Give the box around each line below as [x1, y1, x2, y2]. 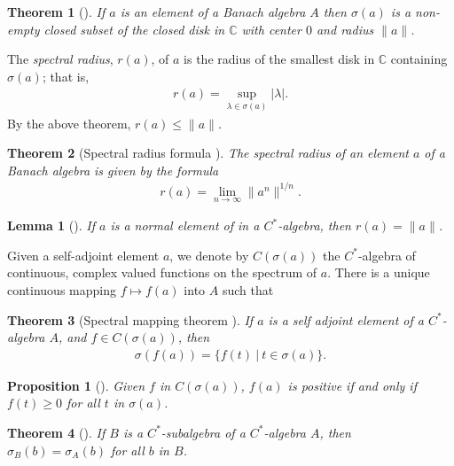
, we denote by [169, 245, 249, 264]
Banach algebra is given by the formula [7, 160, 219, 179]
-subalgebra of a [160, 423, 246, 441]
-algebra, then [278, 216, 351, 235]
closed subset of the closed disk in [43, 19, 225, 38]
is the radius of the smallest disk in [184, 50, 375, 68]
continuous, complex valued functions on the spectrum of [7, 263, 317, 282]
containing [390, 50, 448, 68]
